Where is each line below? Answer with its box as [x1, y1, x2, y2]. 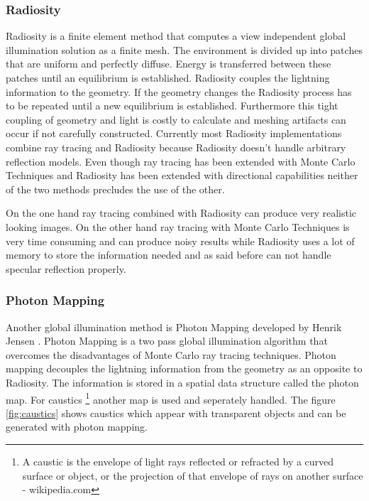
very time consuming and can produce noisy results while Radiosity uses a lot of [6, 233, 355, 248]
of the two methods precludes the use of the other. [6, 181, 225, 196]
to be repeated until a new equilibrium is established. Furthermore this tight [6, 98, 338, 113]
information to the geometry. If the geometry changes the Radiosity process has [6, 84, 352, 99]
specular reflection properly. [6, 261, 126, 276]
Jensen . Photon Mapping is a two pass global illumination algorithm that [6, 333, 328, 348]
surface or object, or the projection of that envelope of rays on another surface [22, 468, 363, 483]
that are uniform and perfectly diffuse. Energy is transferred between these [6, 56, 331, 71]
